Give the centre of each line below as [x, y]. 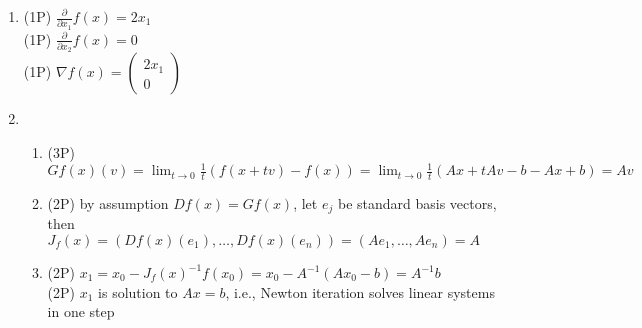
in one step [81, 311]
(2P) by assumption [108, 202]
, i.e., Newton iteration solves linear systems [360, 291]
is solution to [138, 291]
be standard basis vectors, [417, 202]
